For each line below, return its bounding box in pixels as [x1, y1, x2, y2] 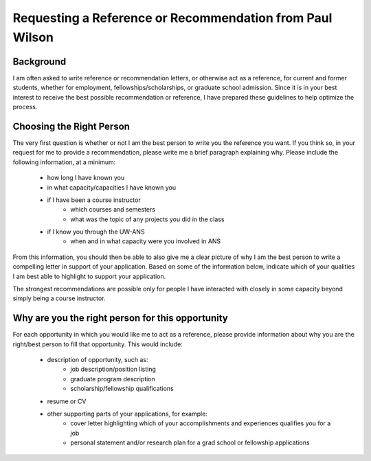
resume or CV [47, 397, 87, 405]
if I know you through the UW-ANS [47, 227, 145, 236]
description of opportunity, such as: [47, 356, 148, 364]
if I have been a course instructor [47, 196, 141, 204]
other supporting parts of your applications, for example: [47, 409, 207, 418]
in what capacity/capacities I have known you [47, 183, 177, 192]
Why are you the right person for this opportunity [12, 313, 228, 324]
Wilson [12, 30, 54, 45]
